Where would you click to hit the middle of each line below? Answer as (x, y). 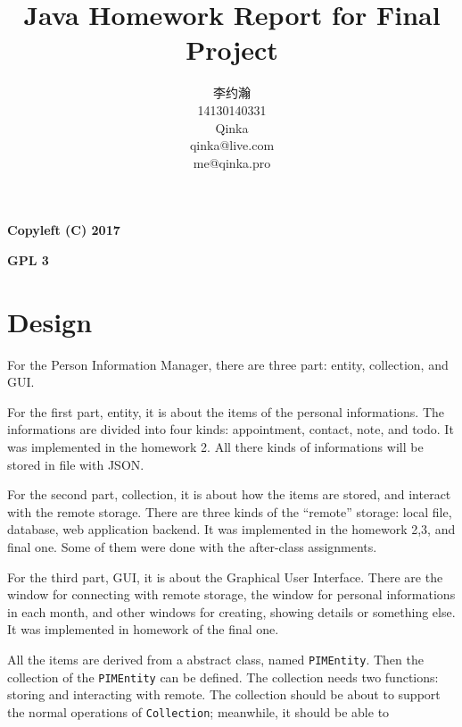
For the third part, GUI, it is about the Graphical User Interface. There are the (225, 577)
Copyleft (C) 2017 (64, 230)
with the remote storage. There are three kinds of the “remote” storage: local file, (230, 511)
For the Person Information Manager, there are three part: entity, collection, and (228, 364)
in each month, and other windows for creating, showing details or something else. (231, 611)
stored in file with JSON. (76, 464)
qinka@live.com (232, 145)
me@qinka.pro (232, 162)
